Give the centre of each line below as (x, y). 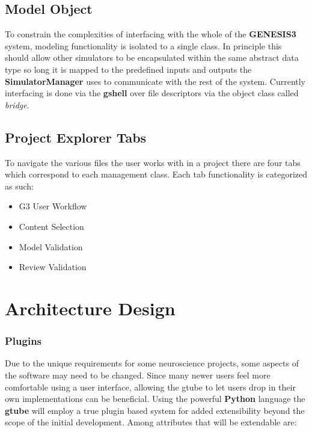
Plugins (23, 341)
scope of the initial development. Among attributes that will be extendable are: (151, 422)
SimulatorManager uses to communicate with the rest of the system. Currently (155, 81)
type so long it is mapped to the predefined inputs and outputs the (128, 69)
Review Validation (53, 267)
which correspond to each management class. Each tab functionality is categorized (156, 174)
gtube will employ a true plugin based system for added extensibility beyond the (155, 410)
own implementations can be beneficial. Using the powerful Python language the (155, 399)
